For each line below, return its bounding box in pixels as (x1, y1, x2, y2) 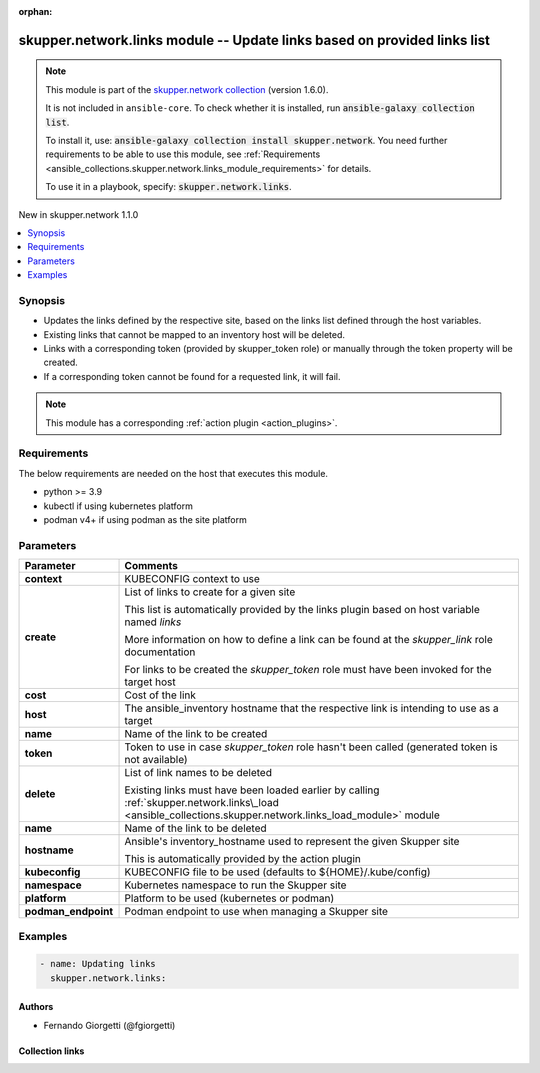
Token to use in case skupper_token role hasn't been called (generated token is (124, 740, 499, 754)
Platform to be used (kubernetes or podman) (124, 891, 335, 905)
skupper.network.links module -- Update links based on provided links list (18, 31, 490, 49)
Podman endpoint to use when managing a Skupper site (124, 905, 389, 919)
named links (124, 615, 182, 629)
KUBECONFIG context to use (124, 572, 260, 586)
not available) (124, 753, 189, 767)
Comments (124, 559, 179, 573)
